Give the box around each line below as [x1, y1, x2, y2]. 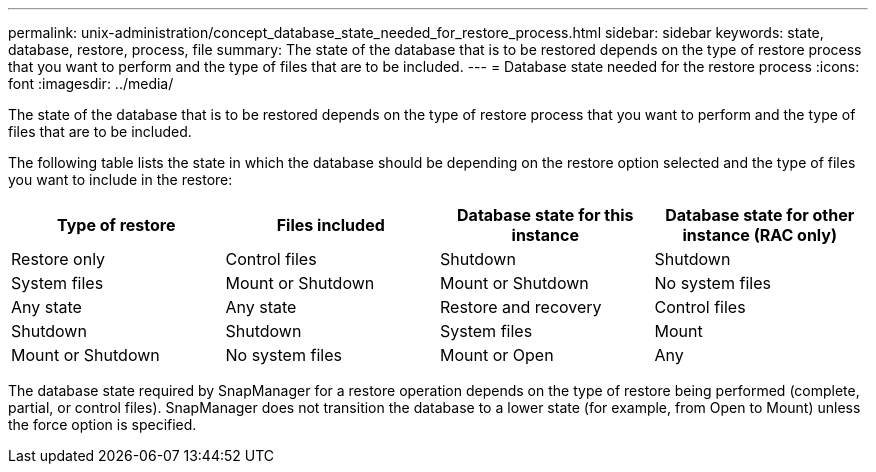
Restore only [11, 249, 106, 269]
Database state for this [457, 205, 634, 225]
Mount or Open [440, 345, 554, 365]
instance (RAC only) [682, 225, 838, 245]
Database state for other [665, 205, 855, 225]
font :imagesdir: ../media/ [8, 75, 174, 92]
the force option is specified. [8, 416, 197, 433]
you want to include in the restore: [8, 171, 233, 188]
